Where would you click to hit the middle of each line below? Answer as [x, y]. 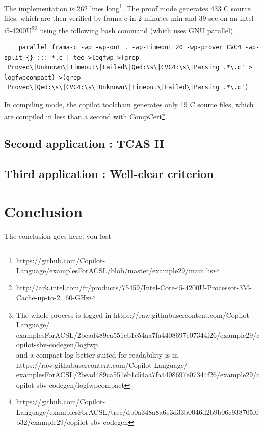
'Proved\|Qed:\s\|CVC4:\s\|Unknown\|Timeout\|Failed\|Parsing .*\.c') [126, 87]
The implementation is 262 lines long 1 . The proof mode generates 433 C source [127, 7]
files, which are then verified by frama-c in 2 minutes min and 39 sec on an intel [129, 18]
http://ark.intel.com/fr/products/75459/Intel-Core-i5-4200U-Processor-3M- [134, 287]
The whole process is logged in [64, 314]
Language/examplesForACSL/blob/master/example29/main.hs [114, 270]
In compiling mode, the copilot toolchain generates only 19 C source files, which [129, 104]
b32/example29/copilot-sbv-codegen [72, 422]
